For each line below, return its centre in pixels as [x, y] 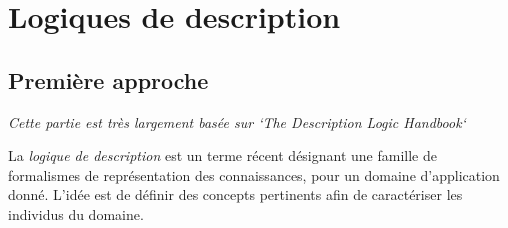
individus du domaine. [76, 213]
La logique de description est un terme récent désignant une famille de [222, 155]
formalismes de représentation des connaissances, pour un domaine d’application [254, 174]
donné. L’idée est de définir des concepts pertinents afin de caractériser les [235, 194]
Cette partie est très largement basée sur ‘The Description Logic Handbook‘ [237, 121]
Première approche [108, 79]
